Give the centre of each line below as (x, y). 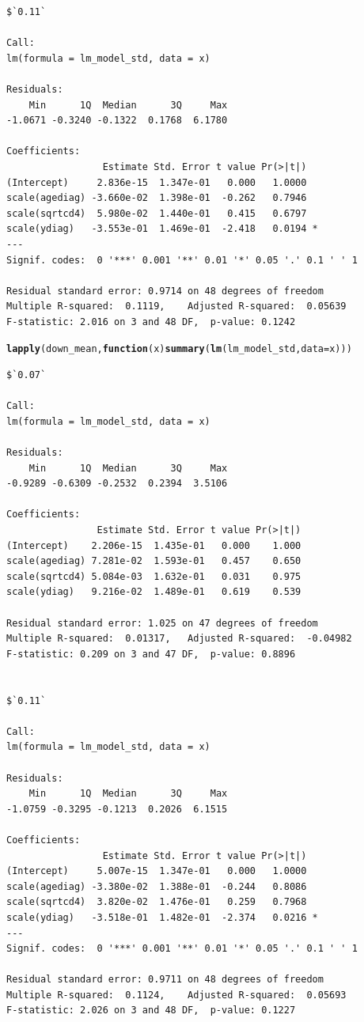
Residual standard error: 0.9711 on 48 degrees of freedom (165, 980)
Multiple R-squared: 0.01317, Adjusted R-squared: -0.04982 (179, 639)
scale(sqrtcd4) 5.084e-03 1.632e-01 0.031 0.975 (154, 576)
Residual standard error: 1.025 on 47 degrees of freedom (162, 623)
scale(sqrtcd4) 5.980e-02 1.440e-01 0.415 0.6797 (157, 213)
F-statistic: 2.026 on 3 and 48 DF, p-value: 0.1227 (151, 1011)
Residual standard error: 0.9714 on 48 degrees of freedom (165, 291)
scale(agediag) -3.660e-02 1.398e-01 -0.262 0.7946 (157, 198)
